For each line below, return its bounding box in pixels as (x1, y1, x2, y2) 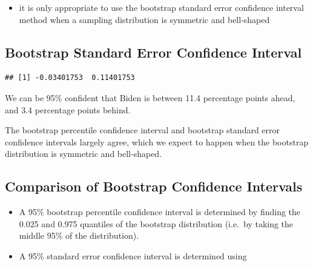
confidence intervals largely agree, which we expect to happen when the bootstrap (5, 135, 309, 148)
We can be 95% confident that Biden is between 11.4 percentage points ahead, (5, 91, 295, 104)
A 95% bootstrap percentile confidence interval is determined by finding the (19, 205, 301, 218)
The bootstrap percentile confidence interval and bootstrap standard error (5, 124, 280, 136)
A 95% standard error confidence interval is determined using (19, 249, 247, 262)
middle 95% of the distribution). (19, 229, 139, 242)
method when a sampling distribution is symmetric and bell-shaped (19, 13, 270, 25)
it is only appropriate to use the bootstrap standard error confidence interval (19, 1, 304, 13)
